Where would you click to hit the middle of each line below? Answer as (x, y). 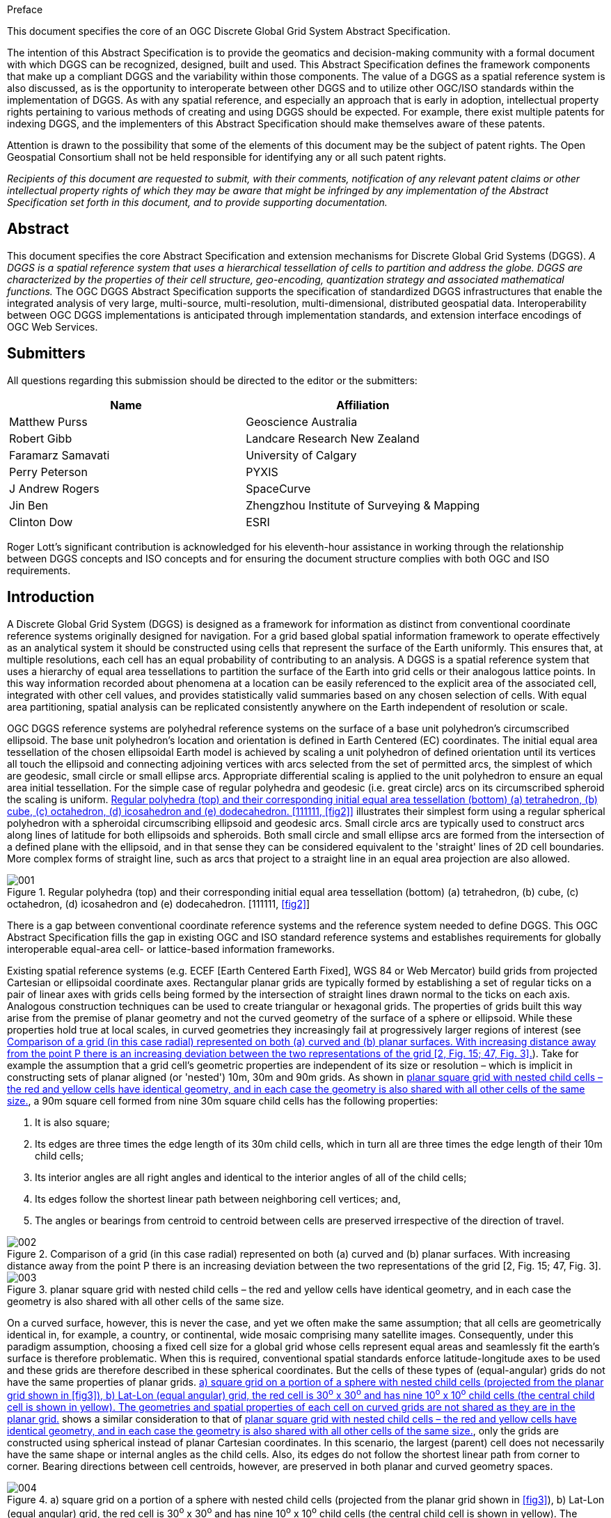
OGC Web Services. (53, 326)
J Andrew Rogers (54, 488)
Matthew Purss (48, 421)
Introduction (51, 597)
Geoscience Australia (302, 421)
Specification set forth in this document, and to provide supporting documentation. (197, 202)
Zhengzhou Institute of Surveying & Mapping (363, 505)
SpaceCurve (278, 488)
